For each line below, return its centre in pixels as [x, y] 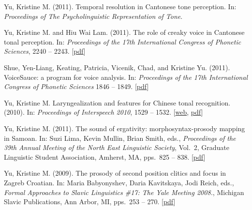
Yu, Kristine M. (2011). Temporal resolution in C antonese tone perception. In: [120, 6]
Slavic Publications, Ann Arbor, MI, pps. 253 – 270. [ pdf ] [90, 202]
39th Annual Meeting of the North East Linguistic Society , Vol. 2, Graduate [117, 147]
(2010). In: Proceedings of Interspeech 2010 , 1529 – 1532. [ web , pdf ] [104, 112]
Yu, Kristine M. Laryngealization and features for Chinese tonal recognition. [117, 102]
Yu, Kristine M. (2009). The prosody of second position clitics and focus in [115, 173]
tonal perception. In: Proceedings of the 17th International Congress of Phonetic [123, 41]
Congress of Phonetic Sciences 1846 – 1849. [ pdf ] [76, 86]
